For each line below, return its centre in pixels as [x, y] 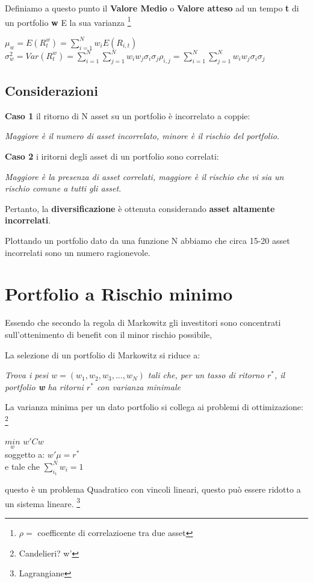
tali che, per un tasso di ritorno [206, 375]
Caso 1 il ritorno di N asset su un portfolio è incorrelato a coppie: [128, 115]
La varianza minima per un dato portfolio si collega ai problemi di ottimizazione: [154, 407]
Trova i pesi [27, 375]
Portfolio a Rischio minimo [119, 294]
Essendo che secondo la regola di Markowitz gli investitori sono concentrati [143, 323]
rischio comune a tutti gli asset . [63, 188]
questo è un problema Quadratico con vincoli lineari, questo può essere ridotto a [153, 489]
